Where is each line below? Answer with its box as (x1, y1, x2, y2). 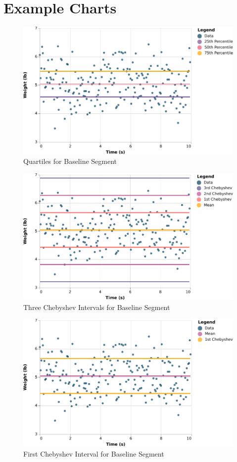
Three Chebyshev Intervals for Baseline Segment (23, 302, 170, 312)
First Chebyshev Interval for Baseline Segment (23, 449, 164, 459)
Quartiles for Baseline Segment (23, 156, 117, 166)
